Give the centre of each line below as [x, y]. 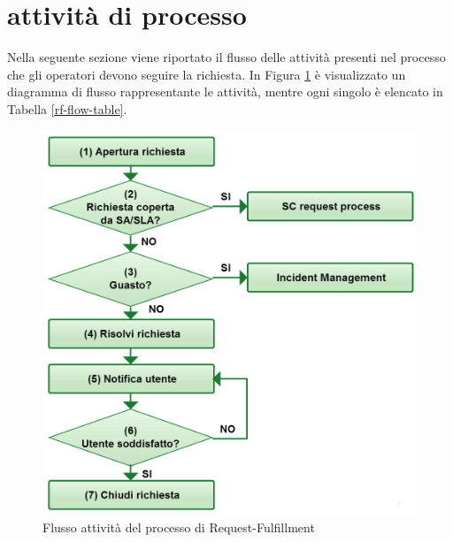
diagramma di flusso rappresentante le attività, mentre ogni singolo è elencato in [225, 92]
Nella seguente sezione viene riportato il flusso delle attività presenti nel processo [226, 57]
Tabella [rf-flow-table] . [67, 108]
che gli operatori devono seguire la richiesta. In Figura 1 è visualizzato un [207, 74]
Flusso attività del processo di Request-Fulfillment [179, 527]
